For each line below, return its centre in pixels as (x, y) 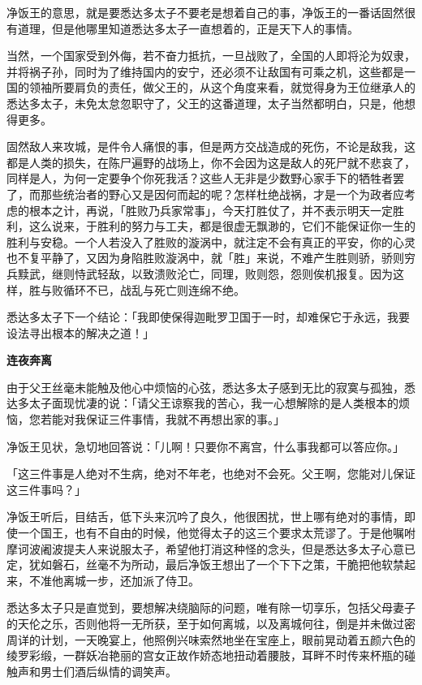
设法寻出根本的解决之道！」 (80, 332)
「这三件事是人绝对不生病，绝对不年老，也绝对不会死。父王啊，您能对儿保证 (211, 474)
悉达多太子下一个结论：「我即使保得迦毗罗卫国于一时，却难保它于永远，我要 (208, 317)
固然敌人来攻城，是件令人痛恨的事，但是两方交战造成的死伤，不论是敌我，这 (211, 146)
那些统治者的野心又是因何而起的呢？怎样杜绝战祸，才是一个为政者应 (222, 194)
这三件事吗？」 (46, 489)
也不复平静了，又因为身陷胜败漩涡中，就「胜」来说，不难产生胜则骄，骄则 (205, 258)
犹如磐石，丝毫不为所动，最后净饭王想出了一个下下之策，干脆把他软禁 (216, 564)
